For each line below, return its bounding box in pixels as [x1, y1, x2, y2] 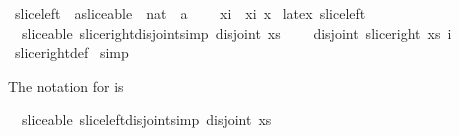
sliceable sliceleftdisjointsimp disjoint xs [21, 109, 272, 130]
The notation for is [8, 75, 124, 96]
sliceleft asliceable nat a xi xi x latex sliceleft [14, 3, 366, 23]
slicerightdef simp [14, 42, 129, 63]
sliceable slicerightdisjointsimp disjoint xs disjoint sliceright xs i [21, 22, 452, 43]
